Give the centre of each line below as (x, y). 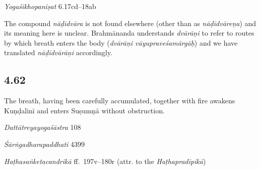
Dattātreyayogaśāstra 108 (43, 127)
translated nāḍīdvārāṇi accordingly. (58, 52)
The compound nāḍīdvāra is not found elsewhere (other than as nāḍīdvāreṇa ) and (130, 23)
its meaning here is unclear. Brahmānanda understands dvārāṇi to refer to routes (129, 33)
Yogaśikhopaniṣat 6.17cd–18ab (50, 6)
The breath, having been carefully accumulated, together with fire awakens (120, 101)
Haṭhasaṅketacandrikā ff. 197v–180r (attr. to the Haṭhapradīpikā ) (105, 161)
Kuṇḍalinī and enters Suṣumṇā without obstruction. (84, 110)
